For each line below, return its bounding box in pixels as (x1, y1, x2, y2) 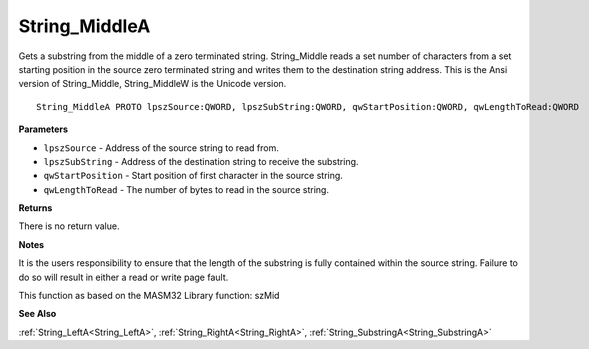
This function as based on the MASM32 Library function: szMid (18, 290, 280, 302)
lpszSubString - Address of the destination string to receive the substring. (43, 155, 359, 167)
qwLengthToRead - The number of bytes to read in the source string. (43, 183, 330, 195)
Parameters (18, 123, 69, 135)
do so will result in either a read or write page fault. (18, 271, 229, 283)
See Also (18, 308, 57, 320)
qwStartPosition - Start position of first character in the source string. (43, 170, 344, 182)
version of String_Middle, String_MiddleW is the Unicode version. (18, 78, 287, 90)
